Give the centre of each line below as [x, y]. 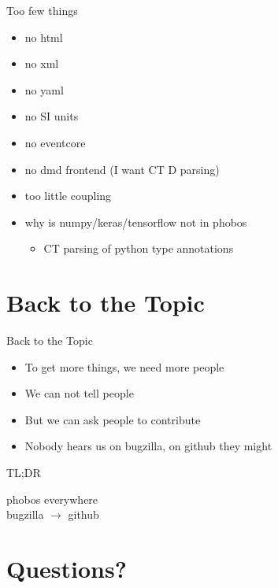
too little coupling [68, 196]
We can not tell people [79, 393]
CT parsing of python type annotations [139, 248]
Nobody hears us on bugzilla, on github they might [148, 446]
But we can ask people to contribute [113, 419]
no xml [42, 63]
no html [44, 37]
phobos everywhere [52, 499]
